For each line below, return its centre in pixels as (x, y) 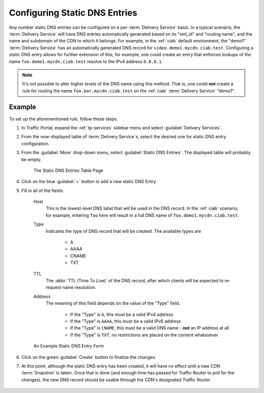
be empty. (31, 159)
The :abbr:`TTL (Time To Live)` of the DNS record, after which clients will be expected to (135, 280)
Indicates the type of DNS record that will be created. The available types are (123, 231)
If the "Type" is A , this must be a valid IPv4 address (122, 314)
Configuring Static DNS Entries (73, 13)
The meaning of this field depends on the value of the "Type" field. (113, 303)
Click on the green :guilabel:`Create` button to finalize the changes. (89, 357)
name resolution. (79, 288)
